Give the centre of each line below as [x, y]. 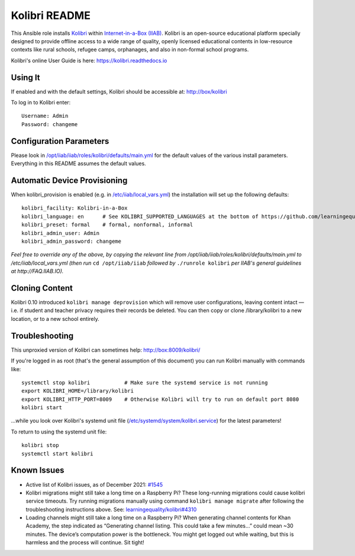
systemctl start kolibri [57, 454]
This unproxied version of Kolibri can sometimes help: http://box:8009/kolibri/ [106, 350]
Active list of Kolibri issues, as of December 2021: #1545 [94, 484]
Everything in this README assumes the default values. [78, 163]
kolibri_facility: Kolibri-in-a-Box [75, 208]
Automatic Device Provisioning [69, 180]
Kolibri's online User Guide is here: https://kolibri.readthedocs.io [89, 60]
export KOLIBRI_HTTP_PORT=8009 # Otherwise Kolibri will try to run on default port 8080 [160, 399]
